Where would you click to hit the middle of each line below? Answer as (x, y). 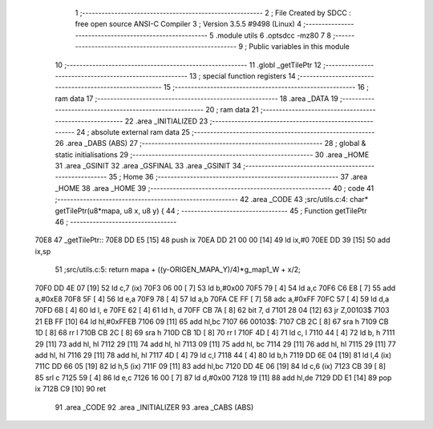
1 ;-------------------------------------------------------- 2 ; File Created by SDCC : (213, 13)
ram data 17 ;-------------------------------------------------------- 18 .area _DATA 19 (196, 98)
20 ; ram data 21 (233, 110)
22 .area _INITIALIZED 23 (166, 121)
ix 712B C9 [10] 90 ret (70, 389)
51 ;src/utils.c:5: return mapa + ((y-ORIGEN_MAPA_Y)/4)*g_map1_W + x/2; (178, 269)
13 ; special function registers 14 (242, 75)
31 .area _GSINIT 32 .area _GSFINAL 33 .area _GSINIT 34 (148, 166)
